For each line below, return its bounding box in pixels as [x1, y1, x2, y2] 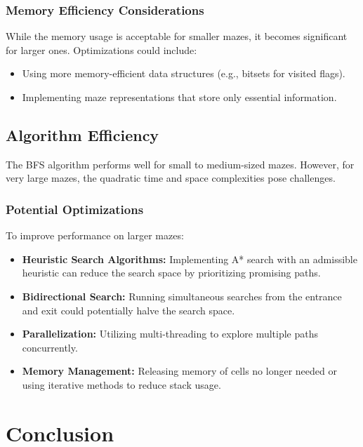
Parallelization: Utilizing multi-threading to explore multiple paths [22, 326, 319, 341]
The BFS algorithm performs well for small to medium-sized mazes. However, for [6, 156, 355, 171]
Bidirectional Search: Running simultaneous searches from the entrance [22, 288, 342, 303]
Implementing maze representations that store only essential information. [22, 90, 337, 104]
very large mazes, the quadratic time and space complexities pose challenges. [6, 171, 336, 185]
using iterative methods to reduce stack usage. [22, 377, 221, 392]
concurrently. [22, 340, 78, 354]
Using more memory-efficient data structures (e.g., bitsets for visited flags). [22, 66, 345, 81]
